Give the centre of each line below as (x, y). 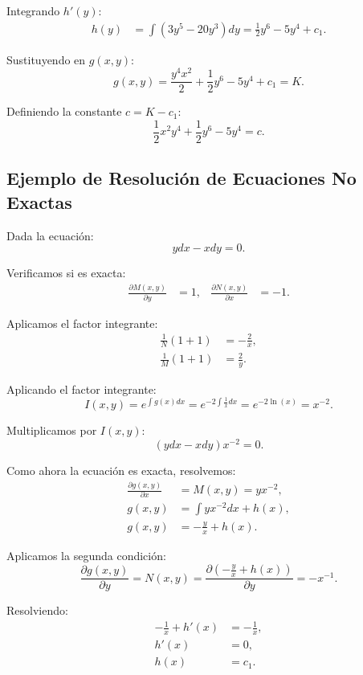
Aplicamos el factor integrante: (82, 323)
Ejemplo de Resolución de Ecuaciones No (181, 178)
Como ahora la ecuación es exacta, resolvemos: (121, 470)
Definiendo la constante (64, 111)
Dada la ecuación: (50, 235)
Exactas (39, 201)
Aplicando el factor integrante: (82, 389)
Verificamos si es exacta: (66, 273)
